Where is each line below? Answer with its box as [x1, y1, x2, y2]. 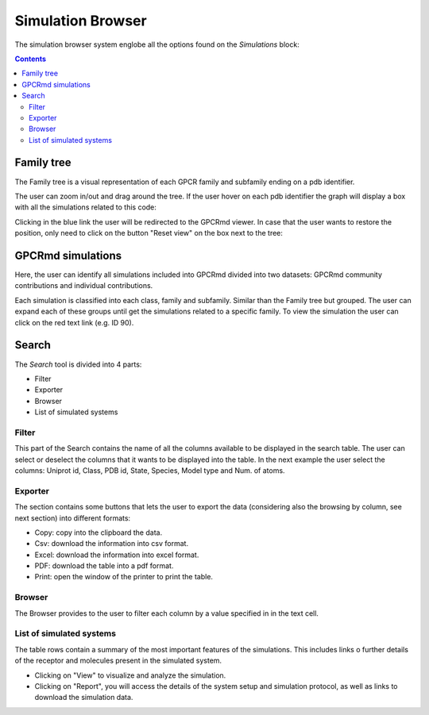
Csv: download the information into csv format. [34, 539, 189, 548]
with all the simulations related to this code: [14, 202, 157, 212]
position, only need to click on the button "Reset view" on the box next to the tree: [14, 229, 284, 238]
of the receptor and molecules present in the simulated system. [14, 655, 222, 666]
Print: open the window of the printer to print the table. [34, 572, 214, 582]
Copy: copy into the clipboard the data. [34, 528, 163, 537]
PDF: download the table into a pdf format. [34, 561, 174, 571]
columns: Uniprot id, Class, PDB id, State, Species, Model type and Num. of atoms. [14, 466, 285, 475]
